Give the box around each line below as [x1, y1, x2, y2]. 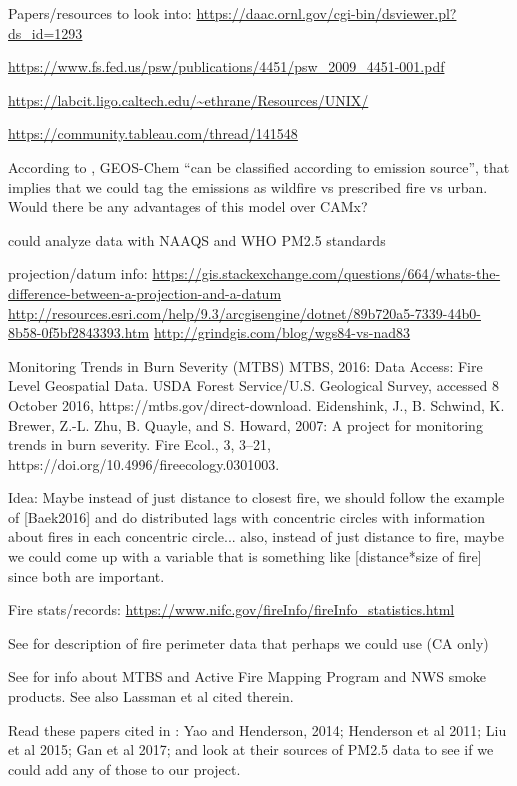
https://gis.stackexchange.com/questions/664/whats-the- [152, 263, 501, 284]
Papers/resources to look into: [8, 3, 192, 23]
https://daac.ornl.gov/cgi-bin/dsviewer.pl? [196, 3, 457, 23]
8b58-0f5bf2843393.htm [8, 322, 150, 343]
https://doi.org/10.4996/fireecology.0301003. [8, 453, 280, 474]
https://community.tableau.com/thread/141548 [8, 123, 298, 144]
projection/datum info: [8, 263, 148, 284]
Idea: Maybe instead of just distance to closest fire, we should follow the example [8, 487, 505, 508]
